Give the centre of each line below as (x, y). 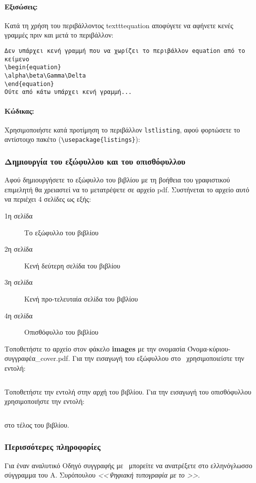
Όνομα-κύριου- (209, 348)
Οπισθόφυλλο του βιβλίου (61, 332)
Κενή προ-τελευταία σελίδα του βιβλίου (81, 299)
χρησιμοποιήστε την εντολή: (44, 401)
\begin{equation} (33, 67)
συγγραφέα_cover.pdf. (37, 358)
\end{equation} (29, 84)
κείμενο (17, 59)
